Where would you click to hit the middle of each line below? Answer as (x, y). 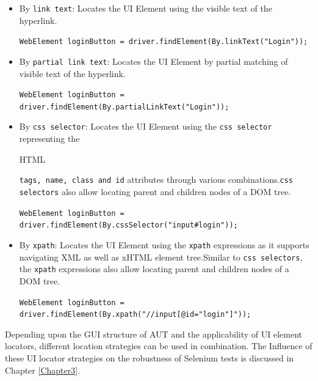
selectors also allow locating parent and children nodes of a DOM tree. (155, 191)
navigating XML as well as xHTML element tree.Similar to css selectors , (161, 257)
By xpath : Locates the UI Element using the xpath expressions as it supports (164, 244)
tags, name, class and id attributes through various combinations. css (156, 179)
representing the (49, 139)
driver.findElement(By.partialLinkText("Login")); (124, 107)
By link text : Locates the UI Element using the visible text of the (146, 8)
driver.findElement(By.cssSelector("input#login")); (128, 225)
